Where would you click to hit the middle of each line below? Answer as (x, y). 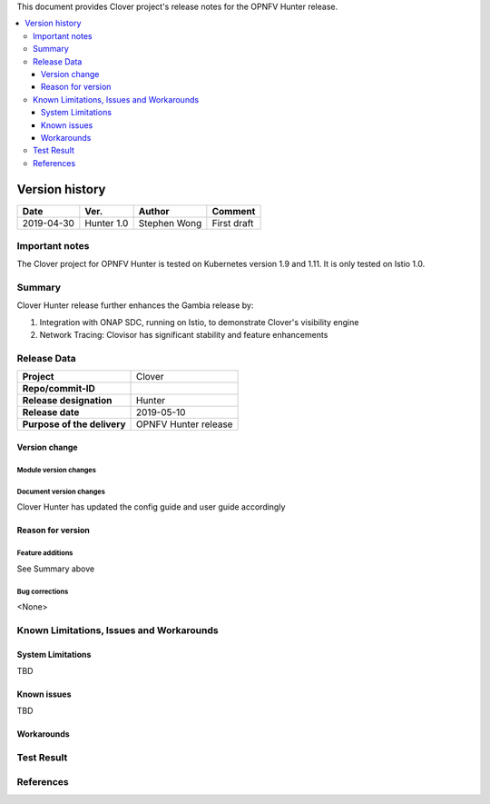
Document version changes (61, 491)
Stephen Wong (170, 223)
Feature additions (45, 553)
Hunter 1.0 (107, 223)
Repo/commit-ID (59, 389)
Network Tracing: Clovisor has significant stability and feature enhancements (184, 335)
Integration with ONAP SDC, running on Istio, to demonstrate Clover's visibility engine (199, 322)
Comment (234, 211)
